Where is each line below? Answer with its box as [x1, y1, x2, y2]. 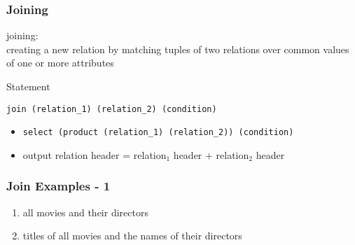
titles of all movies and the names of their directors [22, 228, 242, 243]
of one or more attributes [6, 55, 114, 70]
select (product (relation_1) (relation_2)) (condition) [22, 127, 294, 138]
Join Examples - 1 [6, 177, 111, 195]
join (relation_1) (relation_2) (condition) [6, 104, 217, 114]
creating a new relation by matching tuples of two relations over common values [6, 41, 349, 56]
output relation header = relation [22, 147, 167, 162]
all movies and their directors [22, 204, 148, 219]
